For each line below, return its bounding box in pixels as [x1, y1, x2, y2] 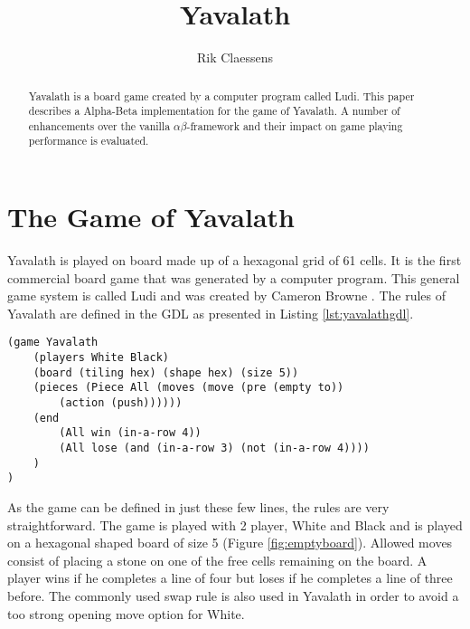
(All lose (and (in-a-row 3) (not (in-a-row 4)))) [59, 442, 370, 455]
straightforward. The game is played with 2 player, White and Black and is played [7, 515, 463, 534]
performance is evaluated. [28, 133, 149, 148]
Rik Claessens [196, 48, 273, 67]
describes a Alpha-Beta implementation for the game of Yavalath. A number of [28, 103, 400, 119]
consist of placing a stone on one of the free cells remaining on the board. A [7, 550, 428, 569]
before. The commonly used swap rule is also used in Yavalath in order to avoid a [7, 586, 459, 605]
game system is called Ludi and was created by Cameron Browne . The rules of [7, 286, 446, 305]
